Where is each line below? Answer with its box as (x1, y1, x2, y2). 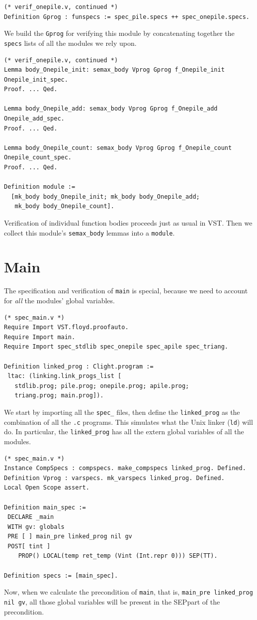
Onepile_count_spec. (4, 154, 72, 161)
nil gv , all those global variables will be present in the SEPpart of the (4, 596, 220, 607)
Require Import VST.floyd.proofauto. (4, 324, 129, 331)
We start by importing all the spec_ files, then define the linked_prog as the (4, 406, 240, 417)
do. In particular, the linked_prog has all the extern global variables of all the (4, 426, 244, 437)
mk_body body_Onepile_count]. (14, 203, 114, 210)
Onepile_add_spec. (4, 115, 65, 123)
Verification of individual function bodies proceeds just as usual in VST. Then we (4, 218, 253, 228)
